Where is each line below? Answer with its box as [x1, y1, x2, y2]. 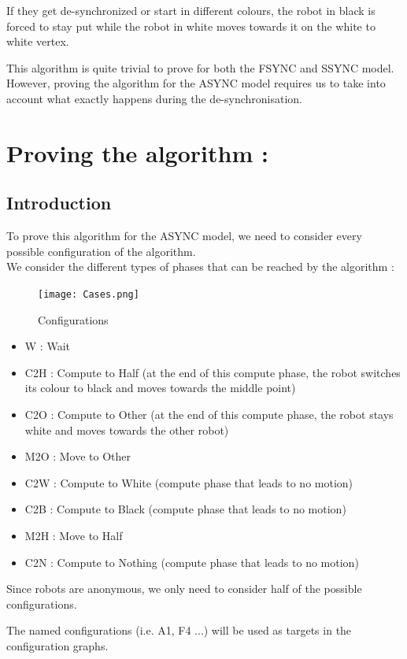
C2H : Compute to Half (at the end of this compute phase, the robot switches [24, 364, 401, 380]
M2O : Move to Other [24, 448, 131, 465]
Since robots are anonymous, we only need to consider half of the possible [6, 580, 362, 597]
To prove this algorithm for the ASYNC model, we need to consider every [6, 228, 362, 244]
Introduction [6, 191, 112, 215]
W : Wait [24, 338, 70, 354]
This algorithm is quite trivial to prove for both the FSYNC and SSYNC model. [6, 59, 394, 76]
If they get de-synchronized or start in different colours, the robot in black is [6, 2, 376, 18]
